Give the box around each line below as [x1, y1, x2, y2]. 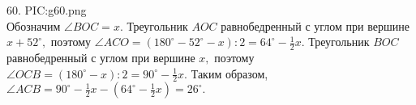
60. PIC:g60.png [6, 2, 87, 18]
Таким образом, [191, 65, 268, 82]
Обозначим [6, 17, 61, 34]
